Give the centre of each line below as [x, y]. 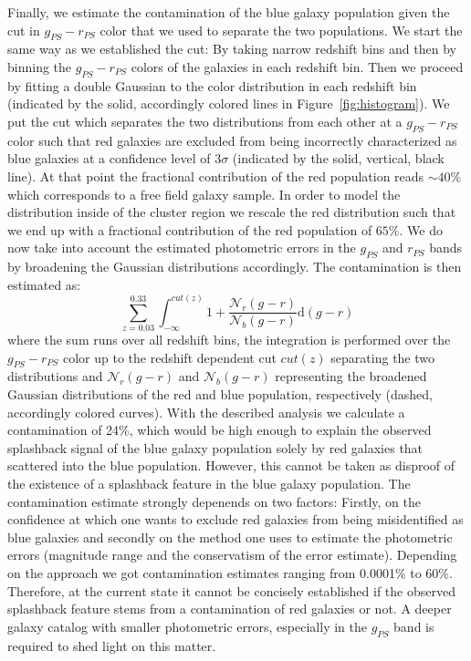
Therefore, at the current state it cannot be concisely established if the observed [231, 590]
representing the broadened [351, 376]
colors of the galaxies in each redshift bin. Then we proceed [297, 66]
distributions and [55, 376]
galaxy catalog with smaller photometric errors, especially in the [187, 626]
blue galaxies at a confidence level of [109, 158]
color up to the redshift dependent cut [169, 357]
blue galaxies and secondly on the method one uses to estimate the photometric [230, 537]
